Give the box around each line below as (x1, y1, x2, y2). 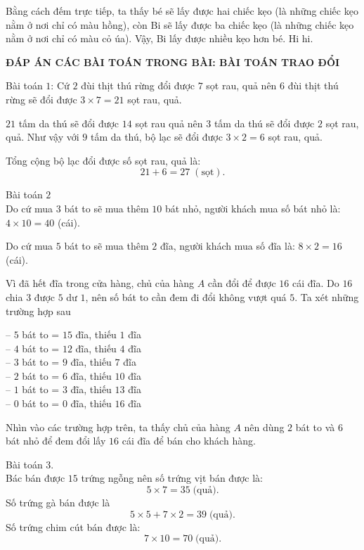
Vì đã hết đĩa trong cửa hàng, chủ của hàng (6, 276, 195, 290)
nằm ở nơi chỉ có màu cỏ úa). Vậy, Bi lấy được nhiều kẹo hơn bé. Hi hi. (6, 31, 313, 46)
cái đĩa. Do (292, 276, 339, 290)
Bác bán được (6, 471, 65, 485)
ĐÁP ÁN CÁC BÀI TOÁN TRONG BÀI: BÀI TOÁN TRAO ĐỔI (6, 54, 340, 69)
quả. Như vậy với (6, 129, 79, 144)
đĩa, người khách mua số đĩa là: (160, 238, 295, 253)
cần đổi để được (207, 276, 276, 290)
